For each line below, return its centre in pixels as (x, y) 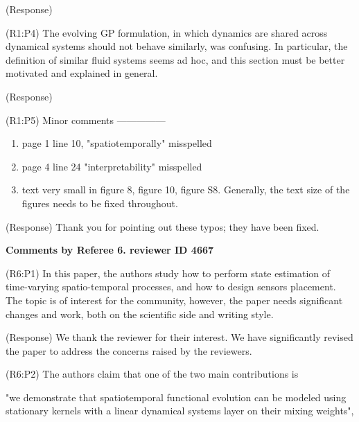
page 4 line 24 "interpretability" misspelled (112, 166)
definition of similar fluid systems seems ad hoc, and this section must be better (175, 59)
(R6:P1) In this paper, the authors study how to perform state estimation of (168, 273)
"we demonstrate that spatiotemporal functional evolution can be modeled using (176, 397)
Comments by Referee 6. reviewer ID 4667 (110, 250)
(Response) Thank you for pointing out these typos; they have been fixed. (163, 226)
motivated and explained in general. (82, 73)
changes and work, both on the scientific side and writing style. (140, 314)
